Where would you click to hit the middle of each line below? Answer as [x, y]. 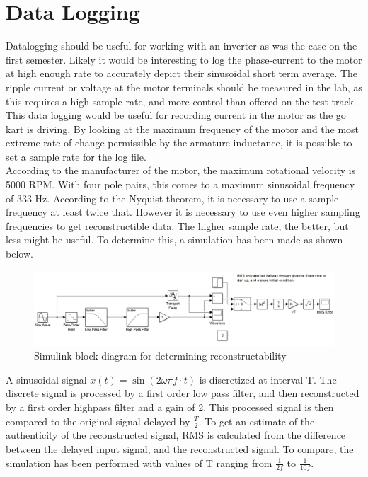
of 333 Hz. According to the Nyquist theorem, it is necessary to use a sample [172, 198]
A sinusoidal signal [46, 379]
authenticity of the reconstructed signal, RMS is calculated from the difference [176, 435]
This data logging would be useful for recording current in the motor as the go [176, 115]
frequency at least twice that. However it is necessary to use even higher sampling [183, 212]
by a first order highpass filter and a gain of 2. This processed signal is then [170, 407]
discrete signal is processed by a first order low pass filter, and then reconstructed [183, 393]
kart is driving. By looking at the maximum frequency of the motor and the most [183, 128]
